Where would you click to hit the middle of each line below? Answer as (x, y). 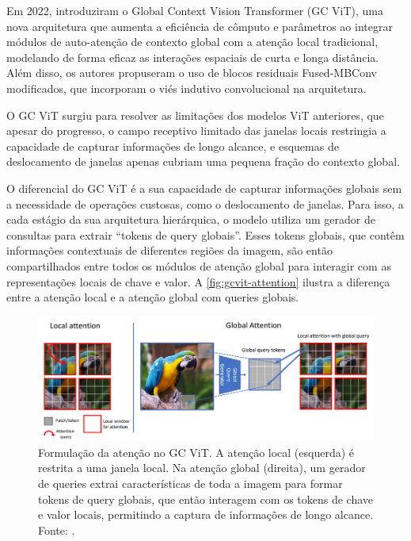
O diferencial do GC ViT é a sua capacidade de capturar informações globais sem (204, 188)
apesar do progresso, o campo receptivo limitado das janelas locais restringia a (196, 130)
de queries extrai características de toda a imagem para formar (190, 483)
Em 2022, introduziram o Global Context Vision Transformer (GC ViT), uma (195, 10)
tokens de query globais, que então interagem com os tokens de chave (206, 499)
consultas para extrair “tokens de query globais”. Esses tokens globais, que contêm (205, 234)
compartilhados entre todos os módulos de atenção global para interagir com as (199, 265)
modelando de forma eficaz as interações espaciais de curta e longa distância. (193, 57)
